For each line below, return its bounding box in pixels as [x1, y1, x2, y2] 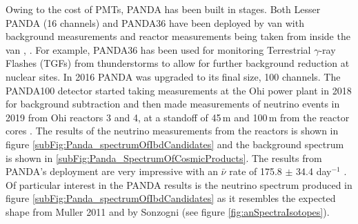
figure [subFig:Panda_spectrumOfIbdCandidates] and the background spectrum [6, 136, 344, 151]
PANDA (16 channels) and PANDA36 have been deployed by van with [6, 15, 304, 30]
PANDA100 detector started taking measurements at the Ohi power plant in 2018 [6, 83, 352, 97]
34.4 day [296, 164, 332, 179]
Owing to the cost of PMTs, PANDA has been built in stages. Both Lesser [6, 2, 321, 16]
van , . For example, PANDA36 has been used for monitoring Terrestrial [6, 42, 311, 57]
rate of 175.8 [229, 164, 282, 179]
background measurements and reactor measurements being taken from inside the [6, 29, 350, 43]
